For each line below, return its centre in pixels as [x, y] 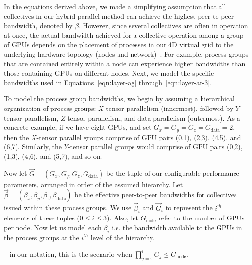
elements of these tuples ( [42, 218]
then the [17, 137]
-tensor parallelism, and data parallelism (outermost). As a [153, 117]
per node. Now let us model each [53, 227]
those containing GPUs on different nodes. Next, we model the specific [109, 73]
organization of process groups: [50, 108]
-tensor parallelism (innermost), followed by [168, 108]
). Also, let [122, 218]
